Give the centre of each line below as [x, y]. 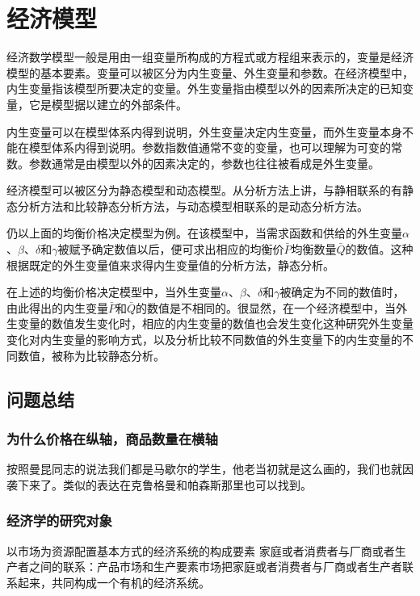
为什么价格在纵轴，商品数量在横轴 [112, 438]
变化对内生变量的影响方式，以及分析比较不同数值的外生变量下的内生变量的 [204, 340]
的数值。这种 [379, 249]
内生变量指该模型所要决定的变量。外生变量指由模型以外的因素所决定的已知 [204, 88]
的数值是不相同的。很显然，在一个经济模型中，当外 [272, 307]
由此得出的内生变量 [57, 307]
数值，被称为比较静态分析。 [91, 355]
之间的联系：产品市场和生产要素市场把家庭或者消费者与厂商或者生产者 [215, 567]
